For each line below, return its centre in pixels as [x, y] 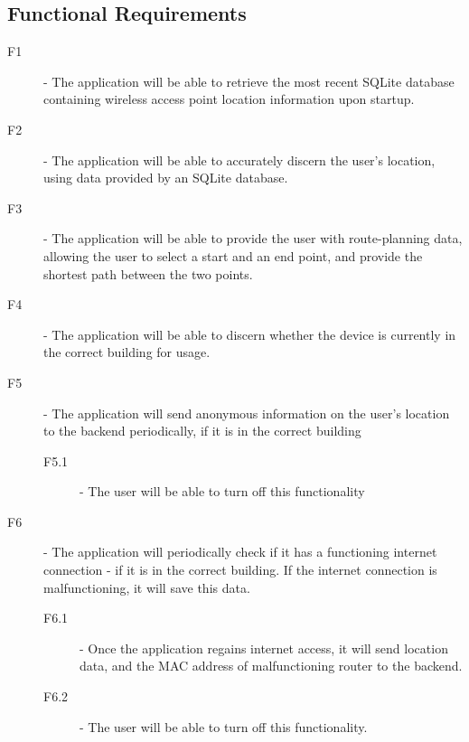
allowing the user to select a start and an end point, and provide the [233, 255]
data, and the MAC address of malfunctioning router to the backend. [271, 666]
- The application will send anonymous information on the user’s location [247, 413]
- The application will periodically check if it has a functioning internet [240, 552]
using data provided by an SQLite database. [166, 178]
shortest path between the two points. [148, 273]
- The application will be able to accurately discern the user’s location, [239, 160]
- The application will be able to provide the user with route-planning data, [253, 238]
